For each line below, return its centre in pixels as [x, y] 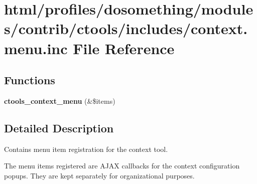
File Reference [124, 48]
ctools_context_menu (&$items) [60, 101]
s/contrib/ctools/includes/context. [126, 28]
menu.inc [36, 48]
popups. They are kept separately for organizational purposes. [99, 175]
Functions [30, 80]
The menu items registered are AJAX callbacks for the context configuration [122, 166]
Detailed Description [59, 128]
